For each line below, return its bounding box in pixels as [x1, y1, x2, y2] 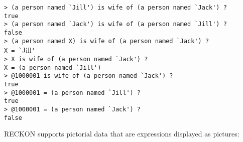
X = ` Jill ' [4, 45, 35, 55]
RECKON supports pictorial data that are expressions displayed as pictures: [4, 128, 239, 139]
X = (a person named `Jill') [4, 64, 101, 71]
